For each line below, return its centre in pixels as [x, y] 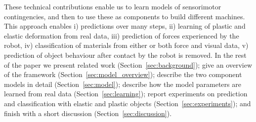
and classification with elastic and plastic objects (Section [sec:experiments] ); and [128, 103]
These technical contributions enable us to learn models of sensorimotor [113, 6]
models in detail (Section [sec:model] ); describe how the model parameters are [123, 84]
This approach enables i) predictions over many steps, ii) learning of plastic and [125, 26]
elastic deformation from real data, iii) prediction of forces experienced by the [122, 35]
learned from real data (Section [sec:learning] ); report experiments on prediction [126, 94]
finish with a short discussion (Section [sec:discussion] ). [88, 113]
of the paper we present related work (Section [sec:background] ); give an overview [128, 64]
